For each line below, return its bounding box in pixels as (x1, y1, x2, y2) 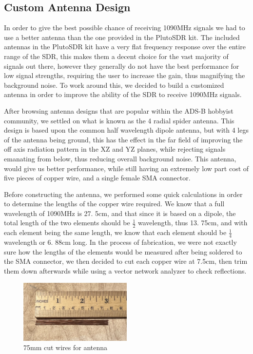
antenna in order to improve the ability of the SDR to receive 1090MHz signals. (4, 89, 242, 99)
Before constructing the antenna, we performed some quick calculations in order (4, 189, 243, 199)
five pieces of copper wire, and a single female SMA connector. (4, 173, 191, 183)
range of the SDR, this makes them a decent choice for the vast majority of (4, 51, 229, 61)
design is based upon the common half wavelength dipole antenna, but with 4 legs (4, 125, 249, 135)
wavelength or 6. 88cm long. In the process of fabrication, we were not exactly (4, 237, 237, 247)
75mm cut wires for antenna (23, 342, 108, 353)
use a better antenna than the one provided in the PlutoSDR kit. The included (4, 32, 240, 42)
